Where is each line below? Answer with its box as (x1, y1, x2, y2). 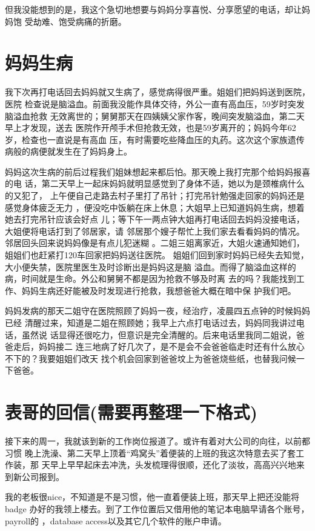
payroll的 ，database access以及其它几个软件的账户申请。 (5, 514, 227, 527)
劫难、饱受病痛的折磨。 (33, 15, 127, 27)
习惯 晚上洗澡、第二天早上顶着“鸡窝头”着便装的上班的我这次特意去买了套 (5, 446, 296, 459)
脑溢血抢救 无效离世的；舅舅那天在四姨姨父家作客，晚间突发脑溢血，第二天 (5, 109, 305, 122)
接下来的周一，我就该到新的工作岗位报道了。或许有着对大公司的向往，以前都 (5, 435, 310, 447)
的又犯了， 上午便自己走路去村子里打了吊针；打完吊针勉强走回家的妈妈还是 (5, 189, 305, 202)
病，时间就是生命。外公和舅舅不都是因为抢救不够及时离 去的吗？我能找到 (5, 272, 296, 285)
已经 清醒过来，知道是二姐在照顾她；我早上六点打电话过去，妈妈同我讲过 (5, 316, 296, 329)
